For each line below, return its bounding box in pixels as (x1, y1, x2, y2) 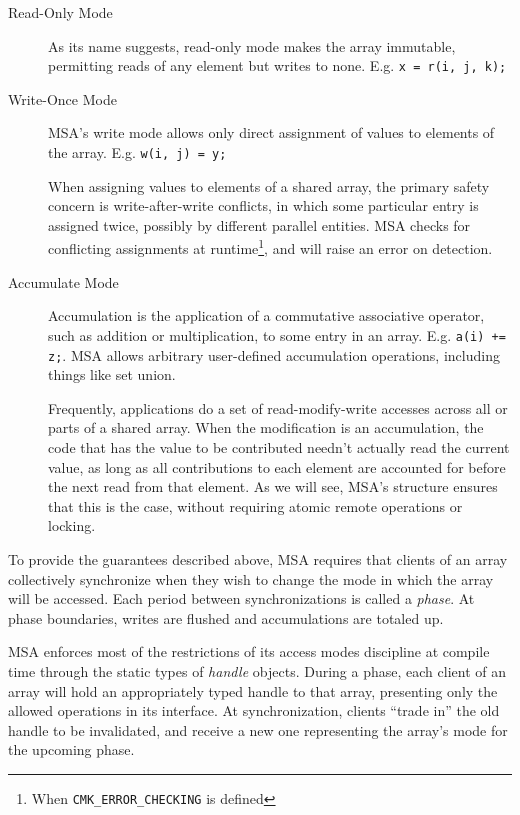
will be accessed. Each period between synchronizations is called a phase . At (8, 588, 475, 609)
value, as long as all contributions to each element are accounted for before (48, 456, 506, 477)
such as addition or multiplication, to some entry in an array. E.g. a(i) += (48, 324, 506, 345)
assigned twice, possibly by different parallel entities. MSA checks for (48, 214, 471, 235)
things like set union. (48, 364, 176, 385)
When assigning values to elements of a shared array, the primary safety (48, 175, 490, 196)
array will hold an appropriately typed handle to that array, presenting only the (8, 680, 498, 701)
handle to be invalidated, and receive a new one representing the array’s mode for (8, 719, 508, 740)
